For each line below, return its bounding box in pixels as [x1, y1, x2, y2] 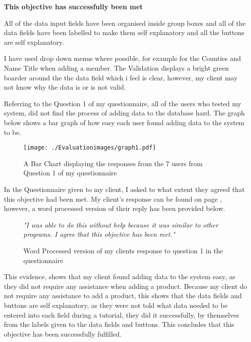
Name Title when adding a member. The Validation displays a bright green [4, 62, 229, 73]
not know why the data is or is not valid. [4, 82, 126, 92]
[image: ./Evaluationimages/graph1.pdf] [23, 144, 156, 152]
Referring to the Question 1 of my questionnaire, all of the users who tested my [4, 98, 241, 108]
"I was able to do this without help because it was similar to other [23, 219, 218, 229]
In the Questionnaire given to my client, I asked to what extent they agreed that [4, 184, 245, 194]
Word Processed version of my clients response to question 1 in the [23, 245, 223, 255]
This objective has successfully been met [4, 1, 143, 11]
